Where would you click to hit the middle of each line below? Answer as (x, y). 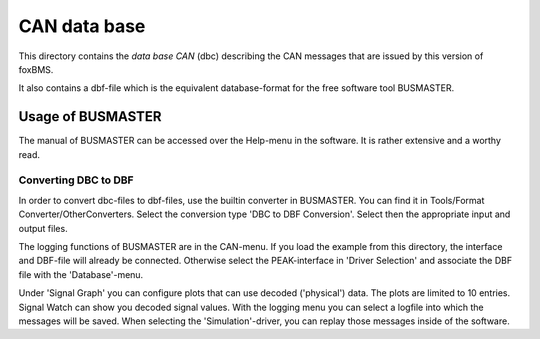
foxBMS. (36, 69)
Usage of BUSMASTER (90, 116)
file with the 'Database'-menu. (81, 274)
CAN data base (82, 26)
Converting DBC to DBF (76, 180)
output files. (43, 228)
